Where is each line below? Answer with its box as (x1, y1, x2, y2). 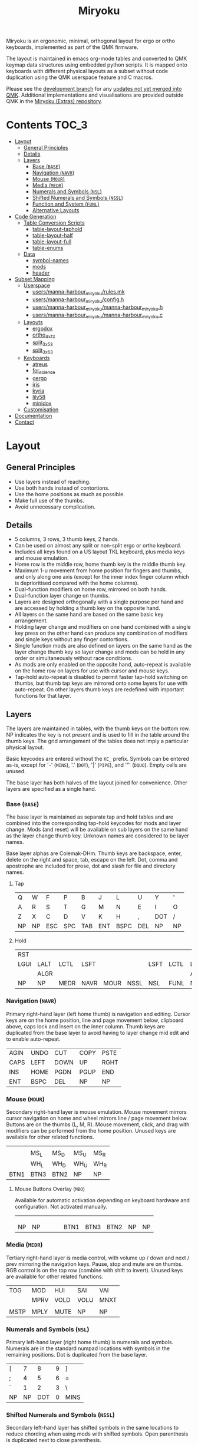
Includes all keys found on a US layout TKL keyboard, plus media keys (14, 548, 185, 555)
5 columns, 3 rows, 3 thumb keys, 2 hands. (14, 536, 120, 543)
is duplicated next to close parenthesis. (6, 1437, 101, 1444)
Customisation (23, 405, 59, 413)
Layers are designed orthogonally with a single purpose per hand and (14, 598, 184, 605)
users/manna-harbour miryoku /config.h (32, 296, 124, 304)
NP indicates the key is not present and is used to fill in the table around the (6, 731, 190, 738)
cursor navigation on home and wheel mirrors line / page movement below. (6, 1115, 189, 1122)
